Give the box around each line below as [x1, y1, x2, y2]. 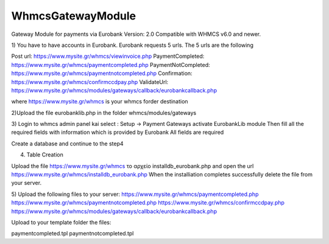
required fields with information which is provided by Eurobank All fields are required [11, 128, 224, 136]
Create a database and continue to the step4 [11, 140, 124, 147]
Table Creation [26, 151, 63, 158]
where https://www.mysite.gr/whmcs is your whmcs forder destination [11, 98, 188, 105]
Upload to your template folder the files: [11, 218, 111, 226]
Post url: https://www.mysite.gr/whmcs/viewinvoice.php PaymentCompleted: [11, 52, 205, 60]
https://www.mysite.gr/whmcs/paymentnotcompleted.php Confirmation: [11, 70, 193, 77]
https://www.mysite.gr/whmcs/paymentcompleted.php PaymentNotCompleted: [11, 61, 210, 68]
